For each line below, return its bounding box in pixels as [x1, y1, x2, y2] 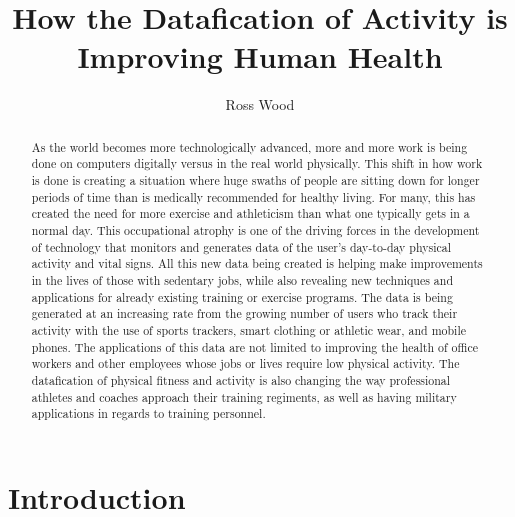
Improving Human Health [77, 36, 443, 77]
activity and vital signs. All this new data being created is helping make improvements [31, 255, 483, 272]
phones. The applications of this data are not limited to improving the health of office [31, 338, 478, 355]
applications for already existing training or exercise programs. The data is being [31, 288, 453, 305]
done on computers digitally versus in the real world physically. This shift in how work [31, 155, 483, 172]
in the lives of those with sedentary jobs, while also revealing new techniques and [31, 271, 454, 288]
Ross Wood [225, 94, 295, 115]
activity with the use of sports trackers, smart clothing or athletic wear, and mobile [31, 321, 466, 338]
